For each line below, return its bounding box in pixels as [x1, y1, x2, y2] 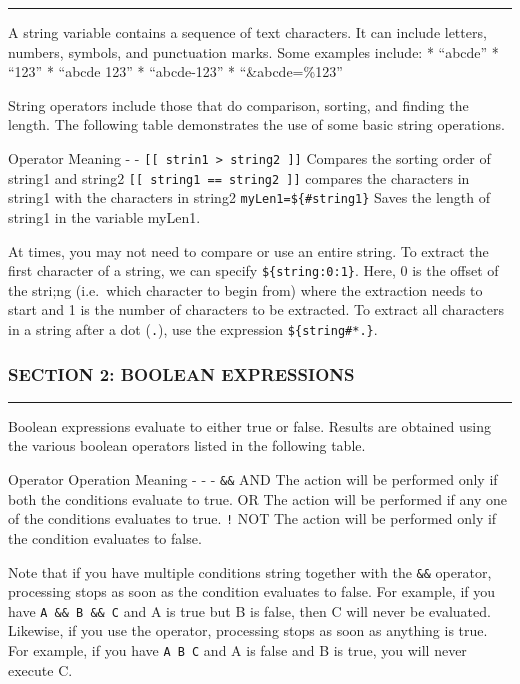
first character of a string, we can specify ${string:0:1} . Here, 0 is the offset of [8, 260, 499, 281]
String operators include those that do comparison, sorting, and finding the [8, 94, 469, 115]
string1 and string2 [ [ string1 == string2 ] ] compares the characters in [8, 167, 470, 188]
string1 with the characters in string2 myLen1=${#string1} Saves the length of [8, 187, 491, 208]
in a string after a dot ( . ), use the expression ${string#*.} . [8, 318, 378, 339]
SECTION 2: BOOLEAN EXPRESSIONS [8, 361, 355, 386]
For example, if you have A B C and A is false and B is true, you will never [8, 640, 467, 661]
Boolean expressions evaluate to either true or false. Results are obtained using [8, 415, 491, 436]
